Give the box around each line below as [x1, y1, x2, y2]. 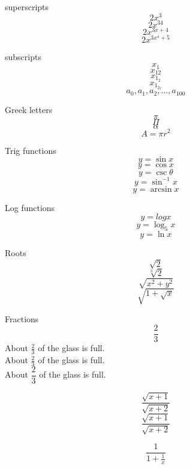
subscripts [5, 51, 41, 63]
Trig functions [5, 144, 56, 156]
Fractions [5, 312, 39, 325]
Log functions [5, 201, 55, 213]
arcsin [150, 185, 172, 194]
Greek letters [5, 103, 53, 115]
